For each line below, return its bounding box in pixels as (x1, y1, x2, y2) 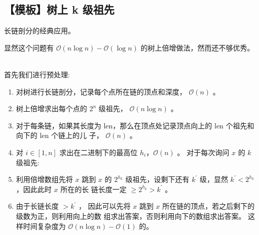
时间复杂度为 (23, 220, 66, 231)
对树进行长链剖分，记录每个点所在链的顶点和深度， (16, 86, 187, 97)
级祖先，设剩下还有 (125, 174, 190, 184)
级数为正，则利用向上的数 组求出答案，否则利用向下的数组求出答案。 (16, 210, 246, 221)
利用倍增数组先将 (16, 174, 73, 184)
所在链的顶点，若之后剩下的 (162, 201, 255, 211)
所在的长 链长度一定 (60, 183, 127, 194)
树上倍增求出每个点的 (16, 103, 87, 114)
